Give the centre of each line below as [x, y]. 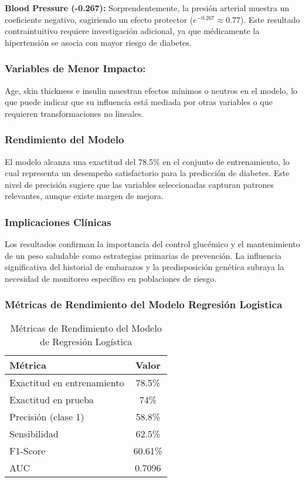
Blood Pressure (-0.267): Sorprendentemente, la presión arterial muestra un [147, 8]
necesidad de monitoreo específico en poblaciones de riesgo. [111, 278]
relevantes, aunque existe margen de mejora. [84, 196]
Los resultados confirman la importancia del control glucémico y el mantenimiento [152, 244]
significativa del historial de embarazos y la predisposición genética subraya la [145, 267]
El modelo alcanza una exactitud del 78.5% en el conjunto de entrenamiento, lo [147, 161]
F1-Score [28, 450]
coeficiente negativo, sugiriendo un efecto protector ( [99, 19]
